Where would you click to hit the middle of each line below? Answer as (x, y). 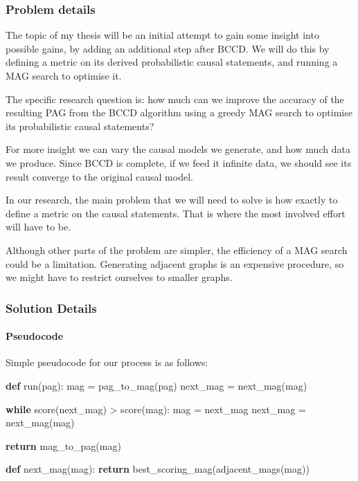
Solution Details (51, 308)
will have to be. (38, 227)
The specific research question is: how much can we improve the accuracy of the (175, 99)
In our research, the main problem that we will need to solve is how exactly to (172, 200)
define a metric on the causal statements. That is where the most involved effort (176, 213)
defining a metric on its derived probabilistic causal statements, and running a (172, 62)
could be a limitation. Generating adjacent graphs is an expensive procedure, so (175, 263)
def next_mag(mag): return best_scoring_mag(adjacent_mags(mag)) (158, 469)
